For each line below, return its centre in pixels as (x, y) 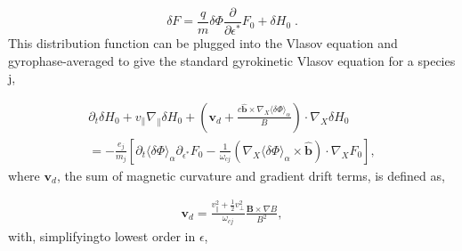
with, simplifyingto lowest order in (102, 236)
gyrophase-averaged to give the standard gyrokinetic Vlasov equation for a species (232, 60)
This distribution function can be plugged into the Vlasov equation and (203, 42)
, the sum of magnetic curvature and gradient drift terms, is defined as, (251, 175)
